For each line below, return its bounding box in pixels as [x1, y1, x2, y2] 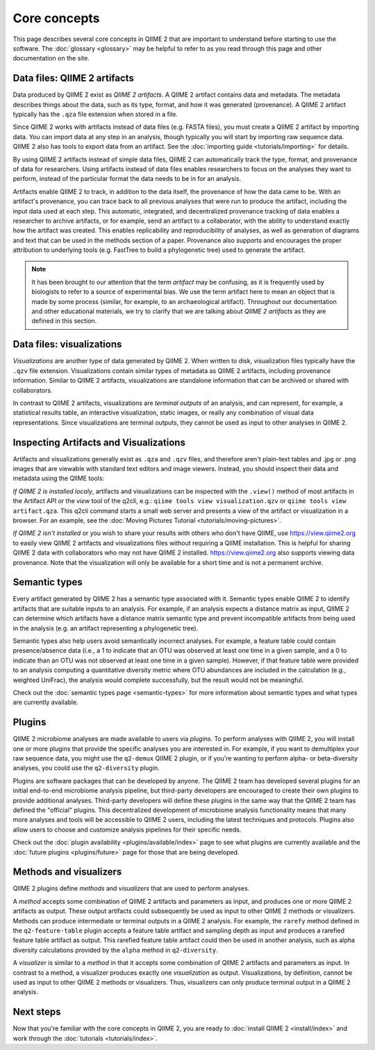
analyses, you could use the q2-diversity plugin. [12, 764, 160, 772]
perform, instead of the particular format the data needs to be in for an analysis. [12, 175, 242, 183]
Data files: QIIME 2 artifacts [12, 72, 135, 84]
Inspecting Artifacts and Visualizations [12, 436, 185, 448]
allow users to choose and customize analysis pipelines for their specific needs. [12, 825, 242, 834]
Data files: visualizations [12, 338, 122, 351]
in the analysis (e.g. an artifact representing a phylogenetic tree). [12, 623, 199, 633]
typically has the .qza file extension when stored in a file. [12, 110, 178, 118]
